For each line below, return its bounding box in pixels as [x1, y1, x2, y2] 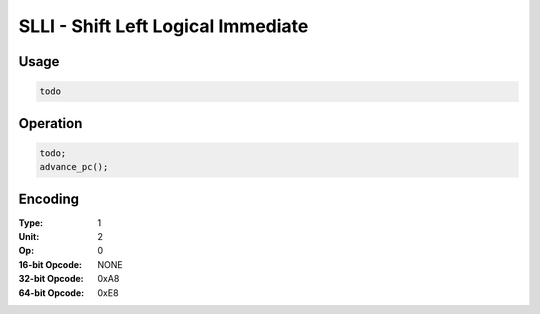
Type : [18, 216, 44, 229]
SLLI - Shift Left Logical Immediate [18, 15, 309, 37]
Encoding [18, 190, 80, 207]
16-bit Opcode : [18, 258, 83, 270]
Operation [18, 115, 83, 132]
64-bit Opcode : [18, 286, 85, 299]
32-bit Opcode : [18, 273, 84, 285]
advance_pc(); [39, 161, 109, 173]
